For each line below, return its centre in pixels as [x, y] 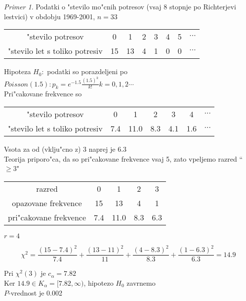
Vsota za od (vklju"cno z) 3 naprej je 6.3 [65, 149]
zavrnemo [141, 282]
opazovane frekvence [47, 203]
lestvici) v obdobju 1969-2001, [50, 16]
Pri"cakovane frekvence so [43, 94]
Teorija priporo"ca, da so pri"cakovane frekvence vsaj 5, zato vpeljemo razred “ [123, 158]
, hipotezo [99, 282]
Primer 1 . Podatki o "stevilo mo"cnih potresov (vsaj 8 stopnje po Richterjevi [120, 6]
